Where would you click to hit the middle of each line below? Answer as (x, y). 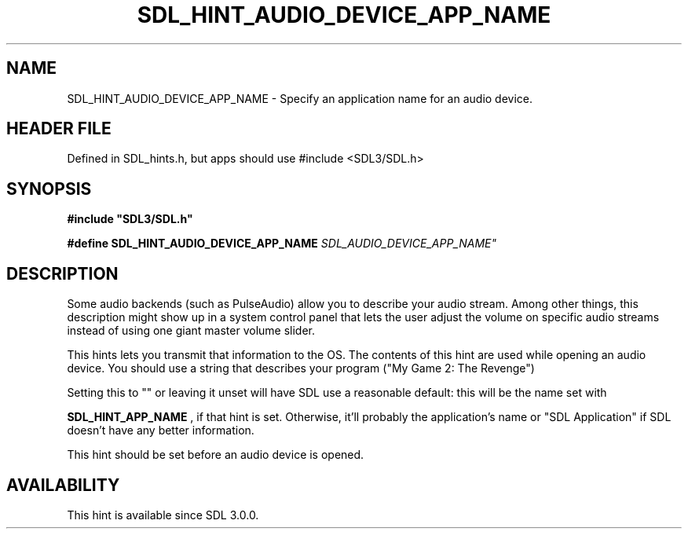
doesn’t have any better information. (161, 431)
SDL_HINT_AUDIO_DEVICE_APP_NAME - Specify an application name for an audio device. (300, 98)
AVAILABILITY (63, 485)
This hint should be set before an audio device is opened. (216, 455)
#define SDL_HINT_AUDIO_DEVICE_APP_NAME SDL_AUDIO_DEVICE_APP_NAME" (282, 244)
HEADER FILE (59, 129)
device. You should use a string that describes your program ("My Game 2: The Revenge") (301, 368)
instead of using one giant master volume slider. (191, 331)
